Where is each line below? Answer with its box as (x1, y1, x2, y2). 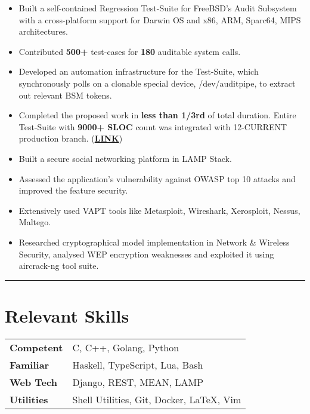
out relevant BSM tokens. (18, 88, 112, 101)
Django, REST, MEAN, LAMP (72, 375, 204, 389)
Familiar (10, 357, 49, 372)
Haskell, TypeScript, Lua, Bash (72, 357, 203, 372)
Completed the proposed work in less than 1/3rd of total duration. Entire (18, 109, 296, 121)
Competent (10, 340, 63, 354)
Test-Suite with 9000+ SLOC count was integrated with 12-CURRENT (18, 120, 287, 133)
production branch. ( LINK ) (18, 132, 123, 145)
